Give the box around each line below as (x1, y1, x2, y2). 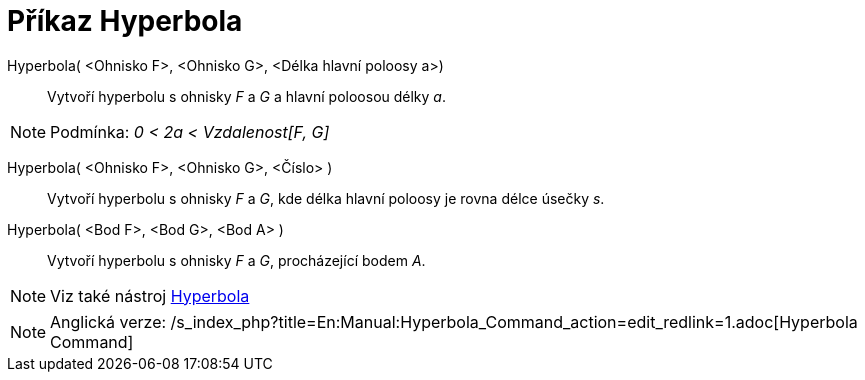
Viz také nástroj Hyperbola (50, 285, 250, 306)
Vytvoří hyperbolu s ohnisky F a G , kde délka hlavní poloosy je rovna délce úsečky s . (47, 189, 605, 207)
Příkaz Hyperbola (7, 4, 243, 38)
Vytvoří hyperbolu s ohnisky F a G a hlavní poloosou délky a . (47, 87, 446, 105)
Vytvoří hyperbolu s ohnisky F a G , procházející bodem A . (47, 251, 426, 269)
